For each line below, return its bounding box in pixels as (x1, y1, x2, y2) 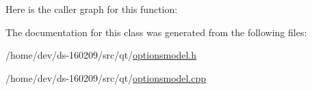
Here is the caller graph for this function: (5, 2, 178, 16)
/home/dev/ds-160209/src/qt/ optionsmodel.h (5, 48, 197, 62)
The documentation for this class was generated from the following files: (5, 25, 307, 39)
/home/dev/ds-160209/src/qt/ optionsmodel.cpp (5, 70, 207, 85)
